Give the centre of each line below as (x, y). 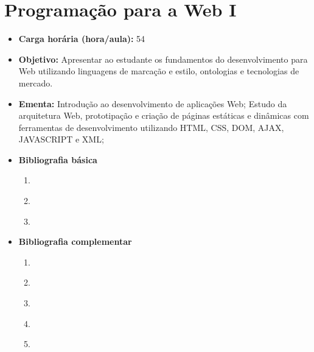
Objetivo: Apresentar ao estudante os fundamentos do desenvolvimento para (163, 59)
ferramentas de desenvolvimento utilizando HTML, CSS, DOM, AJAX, (151, 127)
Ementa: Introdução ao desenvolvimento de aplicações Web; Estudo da (153, 103)
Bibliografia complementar (75, 241)
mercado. (36, 83)
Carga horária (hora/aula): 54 (82, 39)
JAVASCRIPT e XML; (61, 139)
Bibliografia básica (58, 159)
